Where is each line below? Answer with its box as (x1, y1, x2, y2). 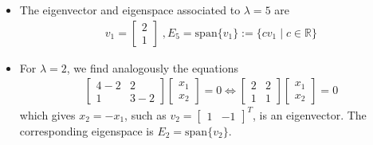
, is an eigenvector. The (253, 106, 367, 123)
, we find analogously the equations (66, 59, 238, 76)
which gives (19, 106, 76, 123)
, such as (124, 106, 167, 123)
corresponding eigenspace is (19, 122, 154, 139)
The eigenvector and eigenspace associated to (19, 2, 241, 18)
